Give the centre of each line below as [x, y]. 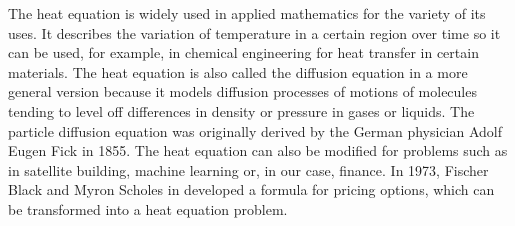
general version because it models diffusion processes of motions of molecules [242, 91]
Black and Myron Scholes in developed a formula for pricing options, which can [251, 189]
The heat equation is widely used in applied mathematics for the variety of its [247, 13]
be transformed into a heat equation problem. [148, 208]
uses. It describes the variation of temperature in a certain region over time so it [254, 32]
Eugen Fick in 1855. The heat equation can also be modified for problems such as [258, 150]
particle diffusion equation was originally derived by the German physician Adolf [255, 130]
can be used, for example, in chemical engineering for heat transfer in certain [243, 52]
